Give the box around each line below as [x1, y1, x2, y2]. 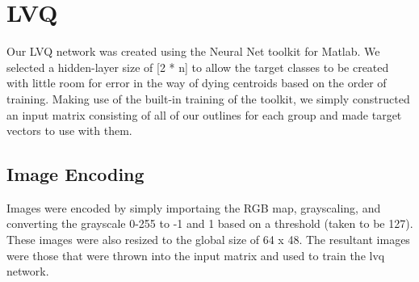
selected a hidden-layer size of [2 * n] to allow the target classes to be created [6, 58, 389, 75]
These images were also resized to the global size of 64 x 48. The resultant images [6, 231, 410, 248]
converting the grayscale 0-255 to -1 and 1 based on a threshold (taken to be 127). [6, 215, 413, 232]
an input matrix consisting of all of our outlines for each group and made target [6, 106, 402, 123]
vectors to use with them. [6, 122, 132, 139]
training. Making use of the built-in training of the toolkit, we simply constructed [6, 90, 410, 107]
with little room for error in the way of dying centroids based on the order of [6, 74, 387, 91]
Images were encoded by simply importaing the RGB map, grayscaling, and [6, 199, 381, 216]
